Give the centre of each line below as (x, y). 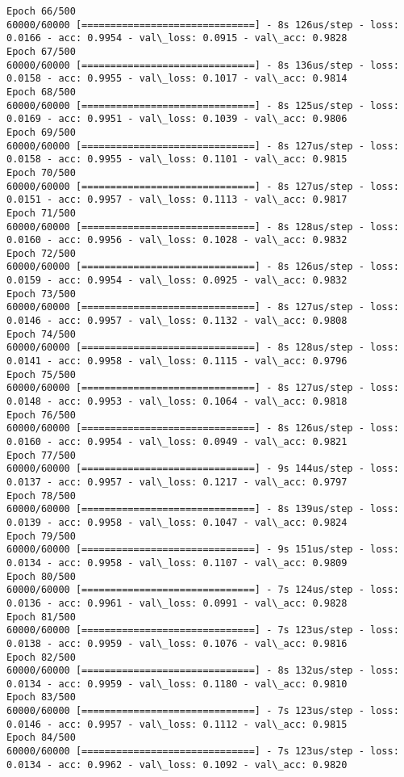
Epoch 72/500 (41, 253)
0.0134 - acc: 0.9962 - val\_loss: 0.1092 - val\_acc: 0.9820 (177, 764)
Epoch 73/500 (41, 294)
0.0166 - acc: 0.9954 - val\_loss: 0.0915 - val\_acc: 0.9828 (177, 38)
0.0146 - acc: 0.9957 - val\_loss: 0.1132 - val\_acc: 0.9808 (177, 321)
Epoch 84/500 (41, 738)
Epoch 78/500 (41, 496)
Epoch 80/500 (41, 576)
